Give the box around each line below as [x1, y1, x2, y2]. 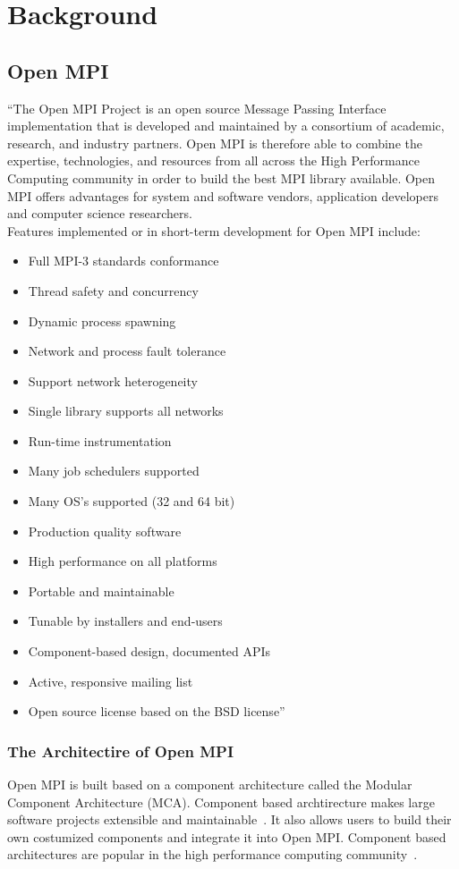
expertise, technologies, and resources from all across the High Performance [7, 151, 420, 170]
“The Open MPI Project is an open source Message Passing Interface [7, 98, 387, 117]
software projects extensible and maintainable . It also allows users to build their [7, 810, 452, 829]
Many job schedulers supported [28, 461, 200, 480]
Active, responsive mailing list [28, 671, 193, 690]
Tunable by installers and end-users [28, 612, 223, 630]
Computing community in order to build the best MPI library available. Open [7, 168, 436, 187]
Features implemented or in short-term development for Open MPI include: [7, 221, 421, 240]
